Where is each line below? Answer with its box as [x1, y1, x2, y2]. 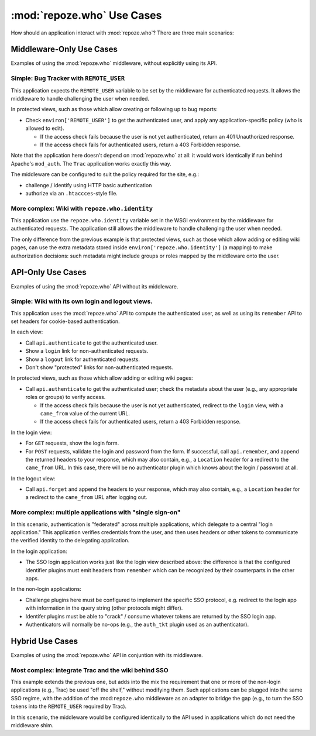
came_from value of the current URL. [40, 410, 130, 417]
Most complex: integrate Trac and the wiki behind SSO [11, 666, 169, 674]
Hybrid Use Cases [11, 636, 78, 646]
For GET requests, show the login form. [25, 439, 119, 447]
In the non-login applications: [11, 586, 82, 593]
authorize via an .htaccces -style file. [25, 190, 118, 197]
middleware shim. [11, 721, 54, 728]
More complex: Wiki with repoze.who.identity [11, 204, 153, 212]
